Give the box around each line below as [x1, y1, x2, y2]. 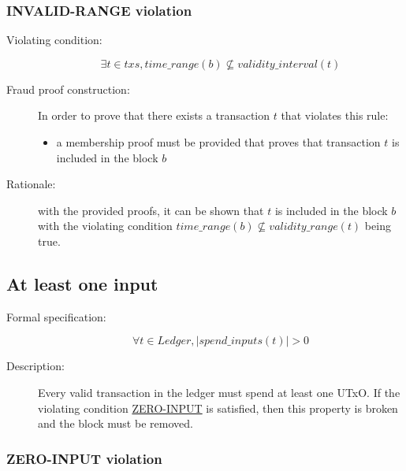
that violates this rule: [281, 107, 389, 124]
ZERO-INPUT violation [6, 448, 162, 468]
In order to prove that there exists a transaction [38, 107, 270, 124]
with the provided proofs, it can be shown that [38, 202, 264, 218]
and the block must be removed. [38, 415, 193, 432]
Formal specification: [6, 308, 106, 325]
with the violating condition [38, 217, 173, 234]
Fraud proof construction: [6, 80, 130, 97]
